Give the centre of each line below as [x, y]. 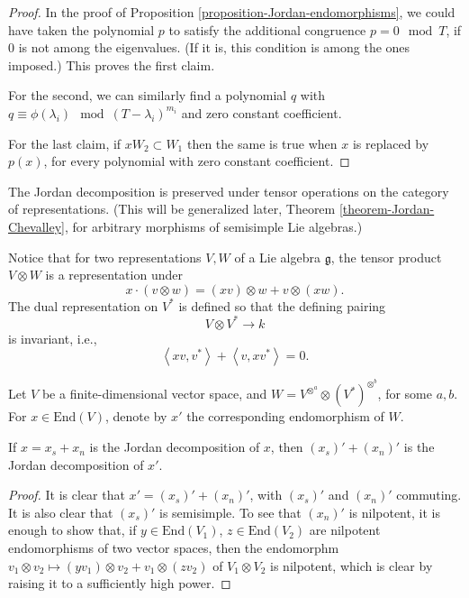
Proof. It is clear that [67, 495]
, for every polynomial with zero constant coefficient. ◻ [197, 161]
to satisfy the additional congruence [267, 29]
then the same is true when [262, 143]
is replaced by [391, 143]
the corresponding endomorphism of [285, 416]
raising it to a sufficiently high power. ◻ [120, 583]
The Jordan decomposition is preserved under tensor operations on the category [229, 191]
